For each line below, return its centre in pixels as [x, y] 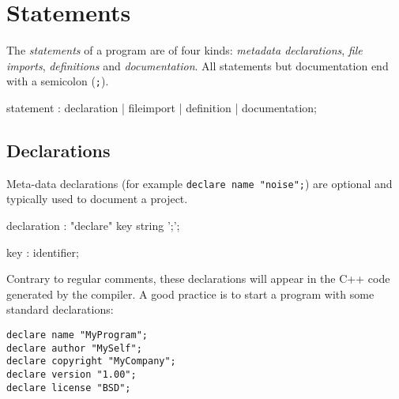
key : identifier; [43, 252]
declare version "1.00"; [72, 374]
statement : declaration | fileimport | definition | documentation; [162, 107]
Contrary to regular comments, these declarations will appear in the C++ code [198, 279]
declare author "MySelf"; [74, 348]
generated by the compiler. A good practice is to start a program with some [190, 294]
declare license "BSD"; [69, 388]
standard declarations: [60, 309]
